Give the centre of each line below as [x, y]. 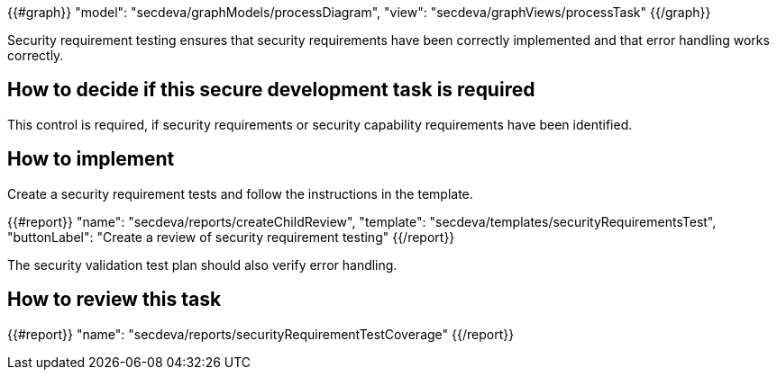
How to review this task [114, 300]
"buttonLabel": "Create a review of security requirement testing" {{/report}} [231, 237]
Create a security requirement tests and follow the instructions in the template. [240, 193]
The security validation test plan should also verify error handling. [202, 265]
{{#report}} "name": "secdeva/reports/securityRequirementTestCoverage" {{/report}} [261, 334]
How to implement [91, 159]
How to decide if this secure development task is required [271, 90]
